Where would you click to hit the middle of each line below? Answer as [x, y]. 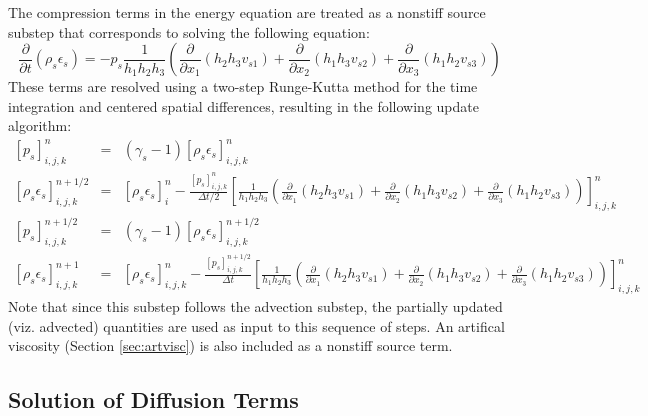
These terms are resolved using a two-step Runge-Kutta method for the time [243, 86]
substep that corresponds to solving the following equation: [189, 31]
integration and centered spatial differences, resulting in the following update [243, 105]
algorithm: [40, 125]
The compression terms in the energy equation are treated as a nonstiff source [247, 12]
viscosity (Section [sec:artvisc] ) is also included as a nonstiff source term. [230, 345]
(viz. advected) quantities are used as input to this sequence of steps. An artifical [256, 325]
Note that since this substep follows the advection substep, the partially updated [255, 305]
